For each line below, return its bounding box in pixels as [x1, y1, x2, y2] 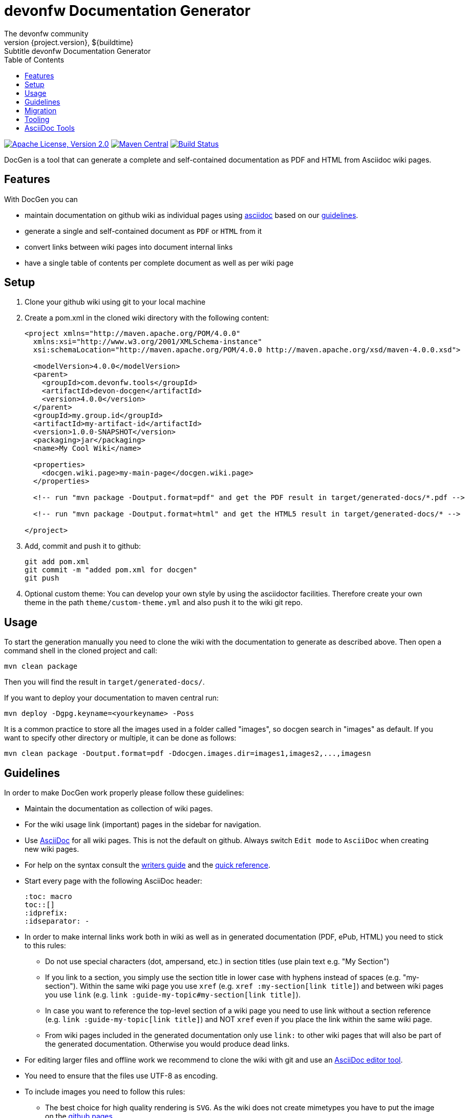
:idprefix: [25, 909, 68, 917]
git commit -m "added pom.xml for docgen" [25, 566, 198, 574]
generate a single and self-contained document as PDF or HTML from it [25, 226, 262, 235]
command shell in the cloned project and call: [4, 646, 157, 655]
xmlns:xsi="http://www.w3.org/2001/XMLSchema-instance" [33, 337, 262, 346]
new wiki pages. [25, 845, 79, 854]
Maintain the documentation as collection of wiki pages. [25, 804, 213, 813]
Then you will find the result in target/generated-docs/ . [4, 677, 205, 687]
